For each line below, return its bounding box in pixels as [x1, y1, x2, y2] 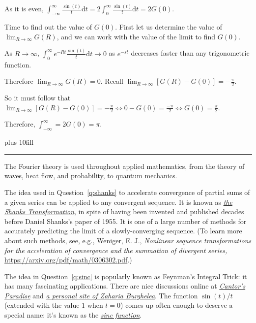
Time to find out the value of [4, 22, 92, 32]
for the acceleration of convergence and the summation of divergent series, [4, 245, 228, 255]
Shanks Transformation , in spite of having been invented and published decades [4, 206, 244, 217]
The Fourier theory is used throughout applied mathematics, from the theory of [4, 161, 245, 171]
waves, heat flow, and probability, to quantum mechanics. [4, 170, 177, 181]
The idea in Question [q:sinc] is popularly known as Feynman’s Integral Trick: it [4, 271, 247, 281]
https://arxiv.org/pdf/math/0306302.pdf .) [4, 255, 132, 265]
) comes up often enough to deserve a [120, 300, 233, 310]
